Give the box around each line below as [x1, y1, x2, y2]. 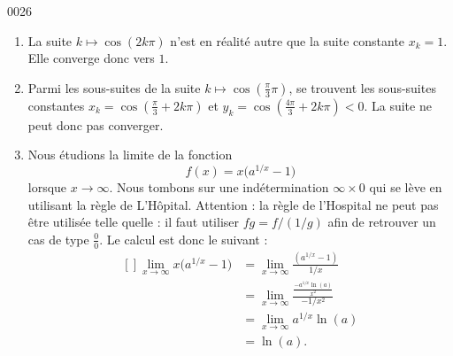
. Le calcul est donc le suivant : [99, 229, 268, 248]
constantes [27, 96, 85, 114]
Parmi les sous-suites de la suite [27, 78, 201, 97]
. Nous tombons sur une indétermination [109, 178, 329, 197]
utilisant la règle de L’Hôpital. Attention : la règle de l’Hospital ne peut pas [27, 195, 439, 213]
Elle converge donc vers [27, 49, 155, 67]
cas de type [27, 229, 89, 248]
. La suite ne [364, 96, 432, 114]
